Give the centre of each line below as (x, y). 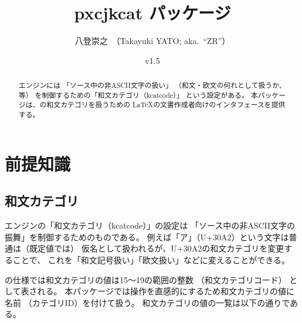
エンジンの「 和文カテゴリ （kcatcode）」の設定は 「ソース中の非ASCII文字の (150, 225)
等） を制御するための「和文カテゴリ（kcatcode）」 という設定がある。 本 (138, 95)
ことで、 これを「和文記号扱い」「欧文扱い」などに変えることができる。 (151, 259)
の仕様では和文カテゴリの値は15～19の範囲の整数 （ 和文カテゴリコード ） (146, 279)
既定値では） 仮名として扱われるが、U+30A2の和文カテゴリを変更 (157, 248)
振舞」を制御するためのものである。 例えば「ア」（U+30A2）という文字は (147, 237)
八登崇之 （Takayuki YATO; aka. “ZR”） (152, 41)
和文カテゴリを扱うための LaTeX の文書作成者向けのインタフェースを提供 (166, 105)
